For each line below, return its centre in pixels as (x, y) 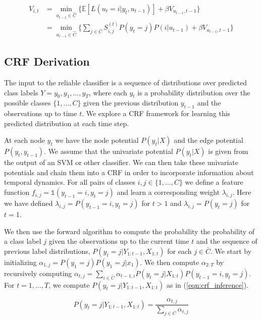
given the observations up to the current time (119, 241)
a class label (23, 241)
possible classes (28, 103)
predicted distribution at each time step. (67, 123)
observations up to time (41, 113)
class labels (21, 92)
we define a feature (214, 182)
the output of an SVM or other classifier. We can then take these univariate (121, 162)
